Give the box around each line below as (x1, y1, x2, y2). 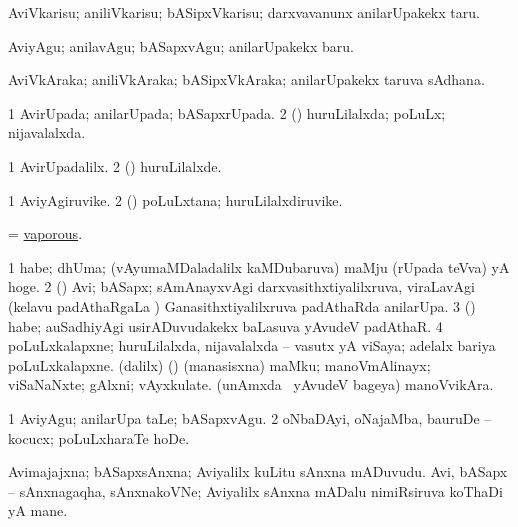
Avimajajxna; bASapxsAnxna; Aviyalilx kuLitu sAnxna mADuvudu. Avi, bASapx (8, 461, 508, 482)
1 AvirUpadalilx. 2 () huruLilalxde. (8, 155, 222, 176)
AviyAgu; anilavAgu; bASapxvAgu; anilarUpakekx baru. (8, 35, 354, 56)
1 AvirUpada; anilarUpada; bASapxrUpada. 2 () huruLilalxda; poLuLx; (8, 102, 446, 123)
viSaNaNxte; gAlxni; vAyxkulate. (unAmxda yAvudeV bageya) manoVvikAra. (8, 374, 494, 395)
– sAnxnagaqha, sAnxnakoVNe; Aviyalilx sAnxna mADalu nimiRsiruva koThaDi (8, 480, 503, 501)
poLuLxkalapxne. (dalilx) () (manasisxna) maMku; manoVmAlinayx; (8, 354, 431, 375)
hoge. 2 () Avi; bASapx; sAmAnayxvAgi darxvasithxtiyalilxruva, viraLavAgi (8, 276, 475, 297)
